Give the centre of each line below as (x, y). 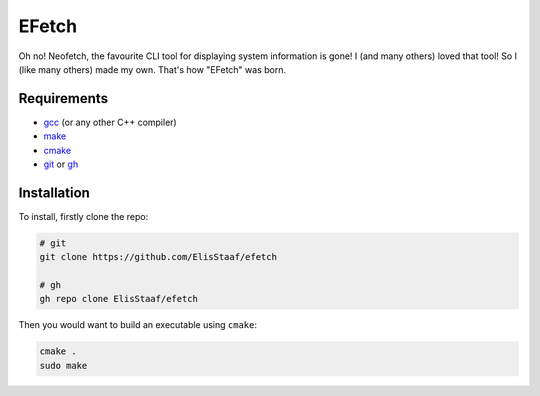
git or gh (61, 164)
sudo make (63, 365)
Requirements (63, 98)
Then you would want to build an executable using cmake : (138, 325)
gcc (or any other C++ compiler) (110, 122)
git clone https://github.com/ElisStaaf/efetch (158, 257)
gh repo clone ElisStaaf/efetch (119, 299)
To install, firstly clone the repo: (83, 216)
